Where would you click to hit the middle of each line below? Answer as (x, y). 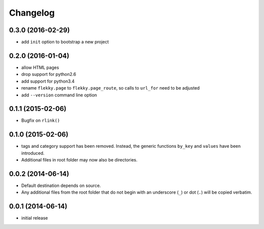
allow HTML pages (40, 67)
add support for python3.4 (48, 81)
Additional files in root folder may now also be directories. (79, 160)
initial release (35, 218)
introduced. (33, 153)
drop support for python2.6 (49, 74)
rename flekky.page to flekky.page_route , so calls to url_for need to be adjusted (110, 88)
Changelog (32, 13)
